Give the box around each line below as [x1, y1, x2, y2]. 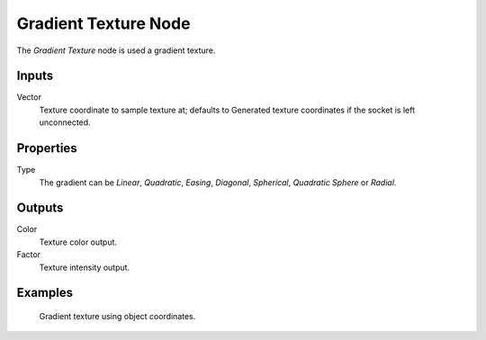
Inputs [16, 68, 54, 84]
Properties [16, 140, 77, 157]
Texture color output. [39, 237, 117, 247]
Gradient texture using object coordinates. [39, 311, 196, 322]
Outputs [16, 201, 64, 216]
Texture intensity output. [39, 262, 130, 273]
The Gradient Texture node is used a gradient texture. [16, 45, 216, 56]
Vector [16, 92, 42, 103]
